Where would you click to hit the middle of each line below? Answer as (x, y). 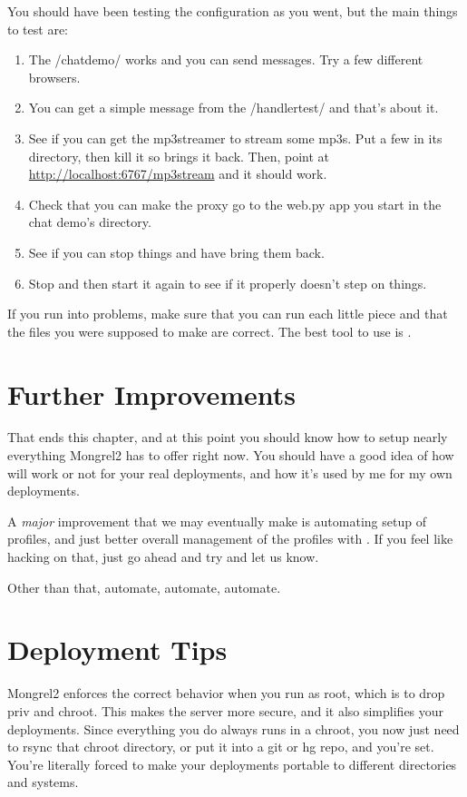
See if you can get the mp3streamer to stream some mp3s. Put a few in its (235, 138)
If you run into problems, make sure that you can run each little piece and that (228, 314)
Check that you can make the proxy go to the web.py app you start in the (235, 204)
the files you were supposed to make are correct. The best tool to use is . (209, 331)
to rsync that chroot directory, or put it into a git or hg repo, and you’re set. (221, 747)
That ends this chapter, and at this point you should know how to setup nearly (228, 437)
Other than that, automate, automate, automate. (144, 587)
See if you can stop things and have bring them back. (176, 252)
